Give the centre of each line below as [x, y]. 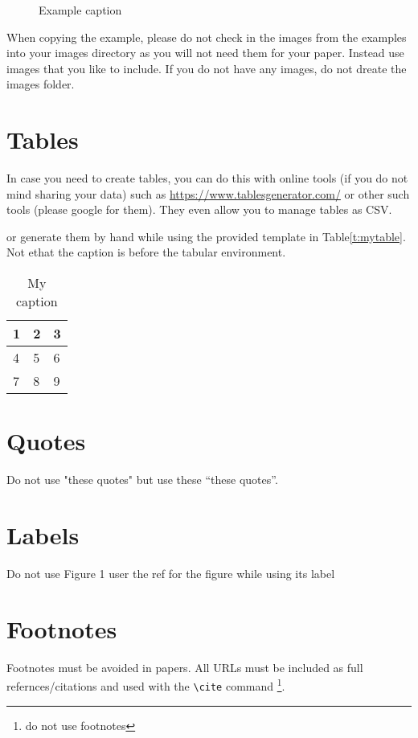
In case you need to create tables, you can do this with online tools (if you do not [207, 178]
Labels [43, 534]
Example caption [80, 10]
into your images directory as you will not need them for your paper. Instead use [205, 53]
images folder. [41, 84]
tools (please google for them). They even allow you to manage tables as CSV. [199, 209]
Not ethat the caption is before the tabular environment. [146, 252]
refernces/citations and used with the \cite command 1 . [146, 685]
